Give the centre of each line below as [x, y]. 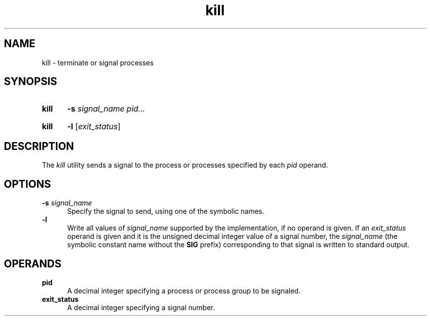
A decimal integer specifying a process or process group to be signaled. [184, 291]
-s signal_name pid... [106, 109]
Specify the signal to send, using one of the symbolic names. [166, 211]
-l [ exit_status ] [94, 127]
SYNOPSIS [31, 82]
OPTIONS [27, 184]
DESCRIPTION [39, 146]
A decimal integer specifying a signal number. [141, 307]
